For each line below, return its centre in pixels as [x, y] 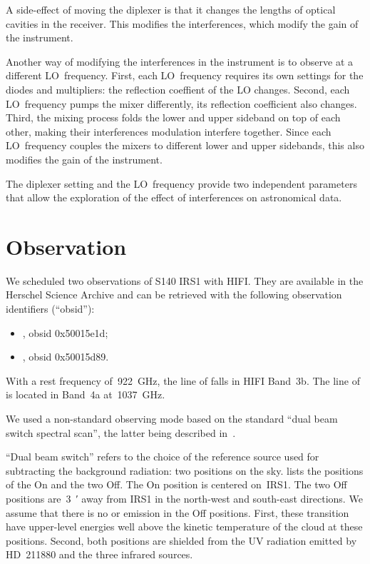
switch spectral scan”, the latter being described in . [121, 432]
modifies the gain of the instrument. [84, 159]
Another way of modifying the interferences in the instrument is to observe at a [179, 61]
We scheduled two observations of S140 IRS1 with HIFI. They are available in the [185, 280]
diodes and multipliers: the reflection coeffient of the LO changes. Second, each [178, 89]
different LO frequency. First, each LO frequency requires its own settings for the [185, 75]
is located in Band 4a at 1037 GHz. [86, 394]
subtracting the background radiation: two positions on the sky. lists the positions [185, 470]
